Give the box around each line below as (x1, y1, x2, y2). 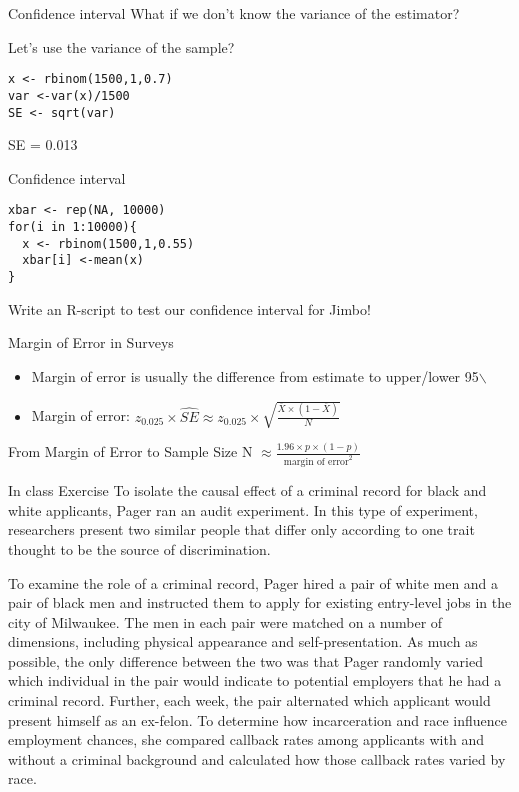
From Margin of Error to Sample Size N (8, 441, 253, 462)
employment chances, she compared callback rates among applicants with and (8, 729, 484, 750)
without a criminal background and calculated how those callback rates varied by (8, 748, 506, 769)
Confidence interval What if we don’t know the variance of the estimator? (8, 3, 460, 23)
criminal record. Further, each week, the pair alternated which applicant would (8, 690, 491, 711)
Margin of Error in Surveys (8, 332, 174, 353)
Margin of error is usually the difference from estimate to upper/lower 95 (31, 365, 479, 386)
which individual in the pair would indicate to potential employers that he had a (8, 670, 502, 691)
